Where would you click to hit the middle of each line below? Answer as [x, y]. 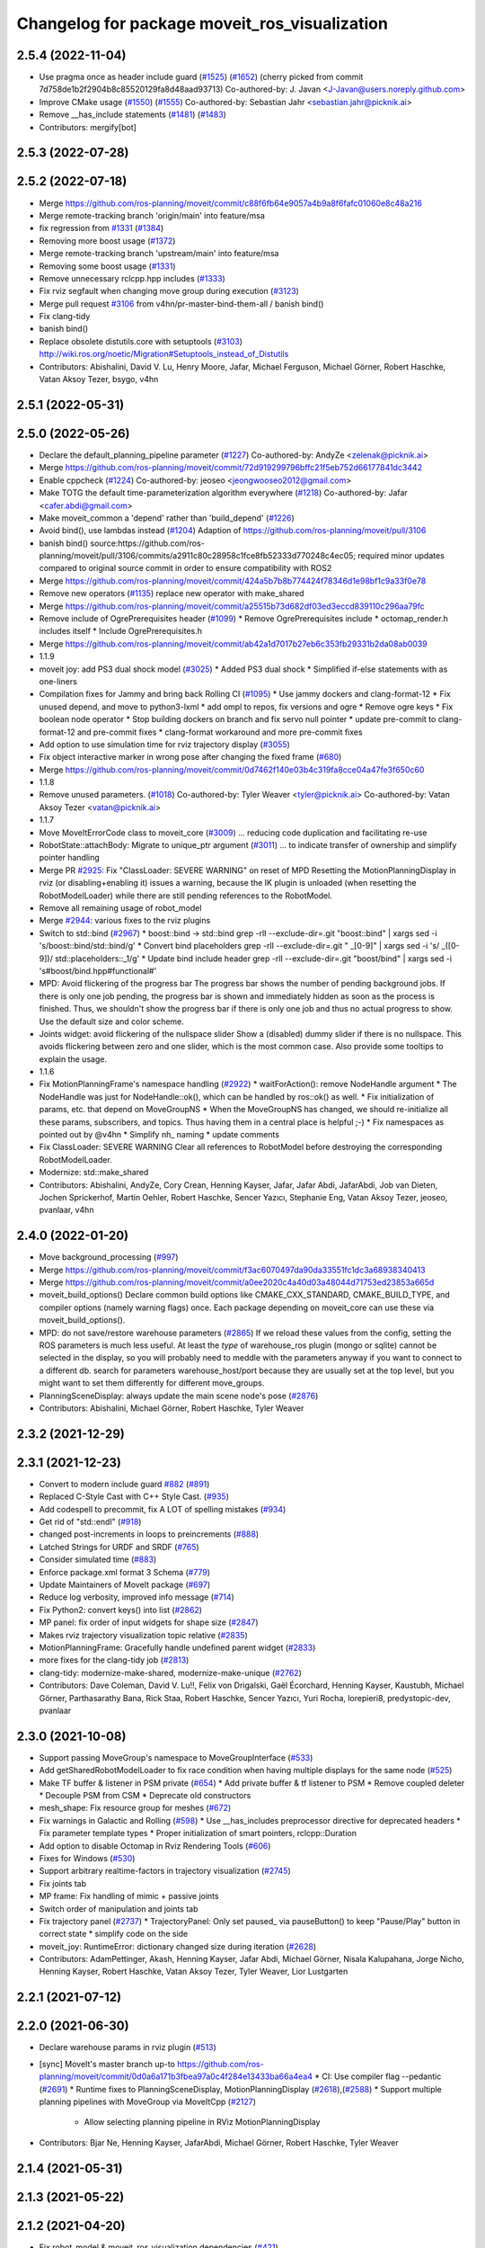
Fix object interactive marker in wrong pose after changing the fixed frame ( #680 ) [190, 757]
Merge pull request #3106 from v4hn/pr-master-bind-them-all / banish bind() [181, 303]
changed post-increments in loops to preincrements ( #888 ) [149, 1534]
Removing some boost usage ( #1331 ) [107, 266]
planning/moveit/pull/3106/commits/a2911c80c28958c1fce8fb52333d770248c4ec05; [198, 556]
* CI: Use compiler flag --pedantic [378, 2076]
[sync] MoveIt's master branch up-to [107, 2064]
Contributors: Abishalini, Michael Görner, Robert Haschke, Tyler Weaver [172, 1408]
